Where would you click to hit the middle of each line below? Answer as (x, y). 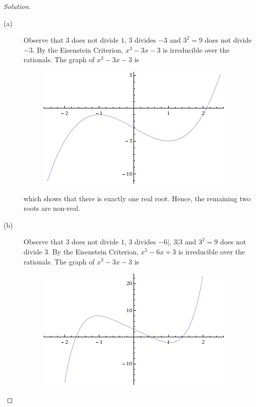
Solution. (17, 6)
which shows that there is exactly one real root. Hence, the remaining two (137, 198)
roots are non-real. (52, 208)
